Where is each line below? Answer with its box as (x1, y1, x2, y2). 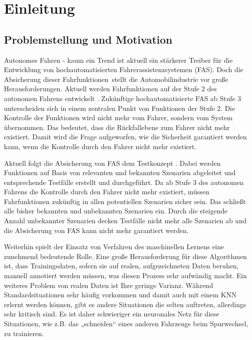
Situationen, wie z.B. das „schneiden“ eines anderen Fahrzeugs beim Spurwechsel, (4, 318, 249, 329)
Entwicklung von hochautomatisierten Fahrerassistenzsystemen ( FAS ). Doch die (4, 64, 244, 75)
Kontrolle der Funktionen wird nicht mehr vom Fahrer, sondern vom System (4, 112, 233, 123)
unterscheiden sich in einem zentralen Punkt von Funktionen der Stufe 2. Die (4, 103, 235, 113)
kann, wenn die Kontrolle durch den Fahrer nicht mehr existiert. (4, 141, 197, 151)
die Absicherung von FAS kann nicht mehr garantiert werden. (4, 225, 189, 235)
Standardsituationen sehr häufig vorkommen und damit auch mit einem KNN (4, 289, 237, 300)
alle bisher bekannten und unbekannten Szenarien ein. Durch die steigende (4, 206, 228, 216)
